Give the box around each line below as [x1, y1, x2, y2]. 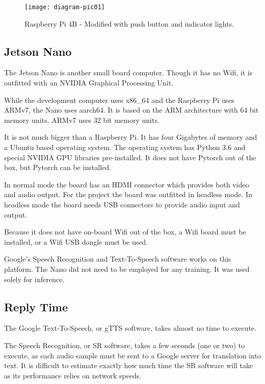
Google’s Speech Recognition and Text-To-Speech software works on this [4, 253, 231, 264]
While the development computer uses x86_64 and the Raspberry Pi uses [4, 94, 235, 105]
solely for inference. [4, 273, 64, 284]
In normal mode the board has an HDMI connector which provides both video [4, 179, 249, 189]
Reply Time [4, 298, 68, 314]
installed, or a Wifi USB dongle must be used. [4, 236, 148, 247]
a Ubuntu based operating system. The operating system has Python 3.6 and [4, 142, 246, 153]
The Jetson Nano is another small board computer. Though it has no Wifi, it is [4, 67, 253, 78]
